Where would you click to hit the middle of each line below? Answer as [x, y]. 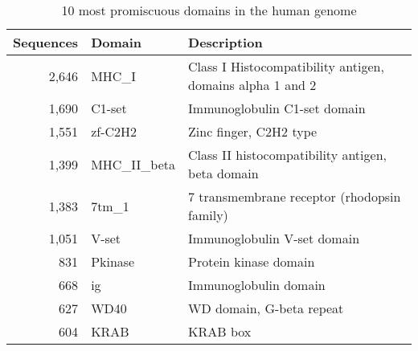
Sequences [46, 42]
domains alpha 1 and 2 [252, 85]
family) [208, 215]
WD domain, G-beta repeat [266, 308]
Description [225, 42]
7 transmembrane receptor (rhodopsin [295, 196]
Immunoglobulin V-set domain [274, 238]
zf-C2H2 [114, 131]
